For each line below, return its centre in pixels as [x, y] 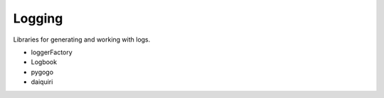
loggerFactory [52, 52]
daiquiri [42, 82]
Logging [38, 18]
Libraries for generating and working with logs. [82, 39]
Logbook [44, 62]
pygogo [42, 72]
